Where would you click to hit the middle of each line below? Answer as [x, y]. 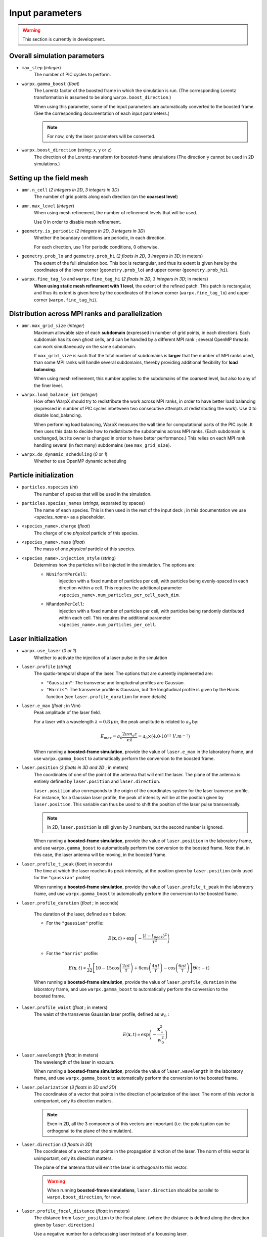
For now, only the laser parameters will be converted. [101, 136]
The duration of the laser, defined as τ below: [80, 914]
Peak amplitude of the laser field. [67, 713]
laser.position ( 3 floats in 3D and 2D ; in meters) [75, 767]
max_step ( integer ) [41, 67]
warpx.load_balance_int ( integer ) [60, 394]
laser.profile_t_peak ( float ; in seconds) [67, 864]
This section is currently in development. [64, 39]
